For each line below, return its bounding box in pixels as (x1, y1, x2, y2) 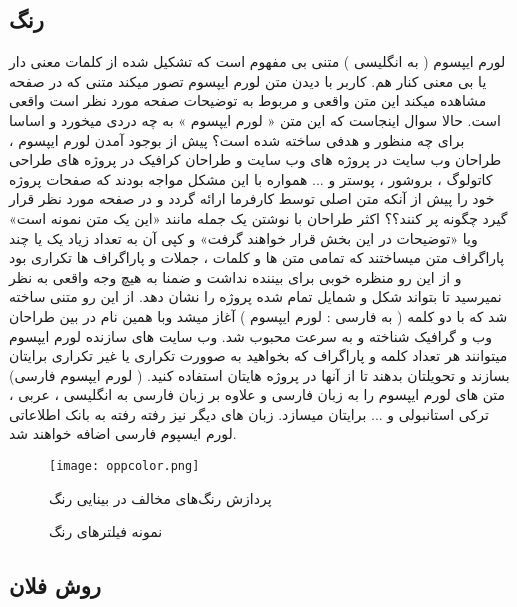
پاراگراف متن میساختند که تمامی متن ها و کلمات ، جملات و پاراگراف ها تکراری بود (9, 247, 505, 268)
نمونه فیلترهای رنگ (49, 521, 163, 542)
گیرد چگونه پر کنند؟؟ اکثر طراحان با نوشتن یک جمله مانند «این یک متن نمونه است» (9, 207, 508, 228)
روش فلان (9, 570, 101, 601)
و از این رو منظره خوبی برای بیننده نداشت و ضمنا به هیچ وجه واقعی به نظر (9, 266, 462, 287)
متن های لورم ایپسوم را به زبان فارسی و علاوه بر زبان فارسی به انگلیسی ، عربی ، (9, 384, 506, 405)
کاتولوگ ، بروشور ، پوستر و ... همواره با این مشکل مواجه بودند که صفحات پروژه (9, 168, 493, 189)
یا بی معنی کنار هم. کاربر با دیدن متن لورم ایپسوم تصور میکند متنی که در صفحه (9, 70, 487, 91)
